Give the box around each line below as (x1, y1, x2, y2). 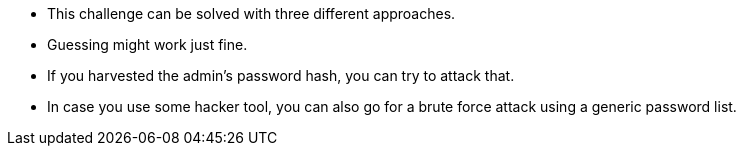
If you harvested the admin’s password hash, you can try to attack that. (47, 67, 515, 84)
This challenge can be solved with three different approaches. (47, 5, 456, 22)
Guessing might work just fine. (47, 36, 248, 53)
